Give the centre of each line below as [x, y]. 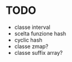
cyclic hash [28, 40]
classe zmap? [31, 46]
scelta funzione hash [40, 33]
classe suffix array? [38, 52]
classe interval [32, 27]
